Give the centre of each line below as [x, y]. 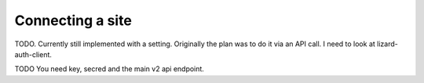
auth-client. [33, 54]
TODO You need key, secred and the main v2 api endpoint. [109, 69]
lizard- [387, 44]
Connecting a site [73, 20]
